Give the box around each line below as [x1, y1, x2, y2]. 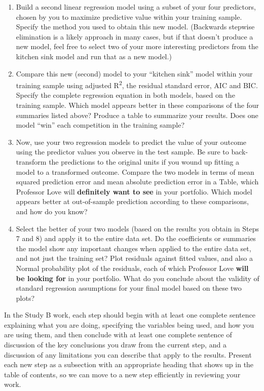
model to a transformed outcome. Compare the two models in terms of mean [16, 166, 254, 177]
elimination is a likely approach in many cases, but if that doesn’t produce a [16, 31, 253, 42]
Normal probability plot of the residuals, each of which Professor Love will [16, 262, 249, 273]
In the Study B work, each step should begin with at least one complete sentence [4, 309, 255, 320]
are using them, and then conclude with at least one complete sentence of [4, 329, 232, 340]
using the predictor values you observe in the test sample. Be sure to [16, 146, 229, 157]
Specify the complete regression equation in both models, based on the [16, 90, 235, 100]
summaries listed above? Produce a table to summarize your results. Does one [16, 109, 258, 120]
